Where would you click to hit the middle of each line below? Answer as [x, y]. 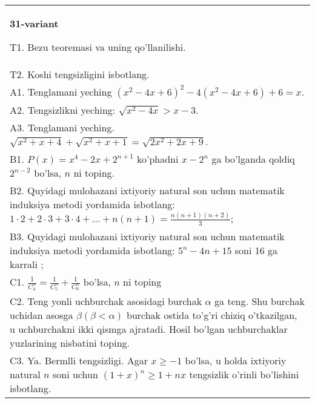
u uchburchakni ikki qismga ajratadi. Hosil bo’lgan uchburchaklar [149, 329]
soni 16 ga [256, 250]
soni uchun [75, 375]
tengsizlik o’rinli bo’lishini [244, 375]
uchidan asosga [41, 315]
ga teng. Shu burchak [260, 301]
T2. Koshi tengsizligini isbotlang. [80, 74]
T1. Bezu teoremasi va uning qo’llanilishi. [98, 47]
